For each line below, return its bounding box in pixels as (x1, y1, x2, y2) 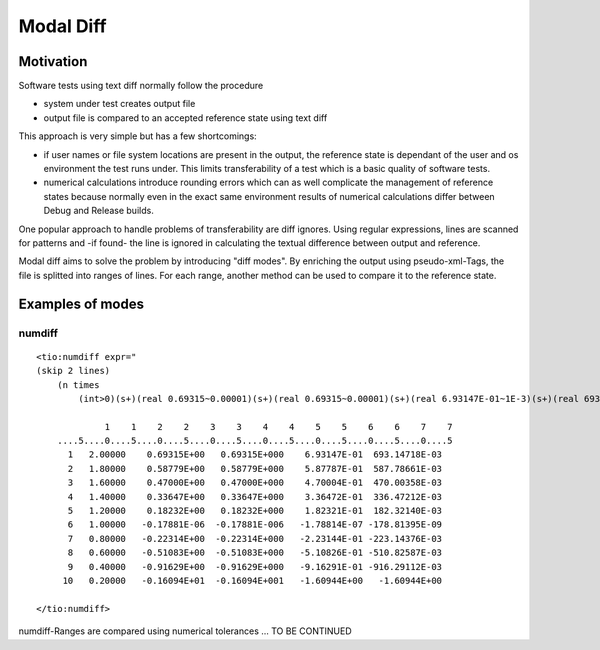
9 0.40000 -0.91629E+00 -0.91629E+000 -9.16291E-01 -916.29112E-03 (67, 561, 443, 572)
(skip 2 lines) (36, 365, 111, 377)
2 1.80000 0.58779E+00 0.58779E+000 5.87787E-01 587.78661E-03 (67, 463, 443, 474)
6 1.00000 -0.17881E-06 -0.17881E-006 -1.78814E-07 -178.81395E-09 (67, 519, 443, 530)
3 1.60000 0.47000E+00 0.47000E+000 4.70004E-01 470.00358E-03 (67, 477, 443, 489)
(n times (56, 379, 100, 390)
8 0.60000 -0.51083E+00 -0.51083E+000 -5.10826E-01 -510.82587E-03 (67, 547, 443, 559)
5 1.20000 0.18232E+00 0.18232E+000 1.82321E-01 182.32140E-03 (67, 505, 443, 517)
